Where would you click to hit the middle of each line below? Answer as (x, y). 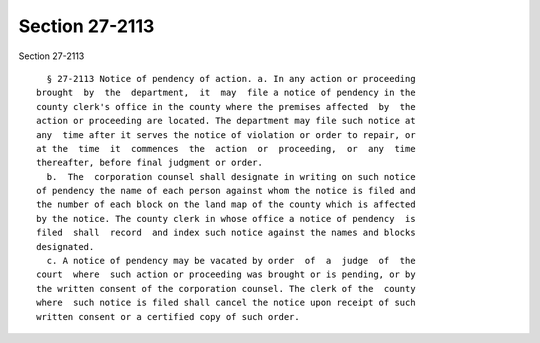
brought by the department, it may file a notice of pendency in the (226, 93)
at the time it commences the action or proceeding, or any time (226, 148)
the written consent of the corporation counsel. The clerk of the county (226, 288)
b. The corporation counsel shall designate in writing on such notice (231, 176)
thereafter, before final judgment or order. (150, 163)
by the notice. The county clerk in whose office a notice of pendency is (226, 218)
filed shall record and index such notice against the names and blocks (226, 233)
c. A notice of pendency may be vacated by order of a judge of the (231, 261)
